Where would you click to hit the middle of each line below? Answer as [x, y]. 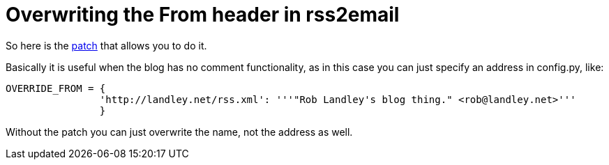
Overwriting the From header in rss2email [203, 15]
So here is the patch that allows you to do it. [106, 45]
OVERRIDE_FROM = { [56, 88]
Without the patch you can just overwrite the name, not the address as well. [179, 132]
